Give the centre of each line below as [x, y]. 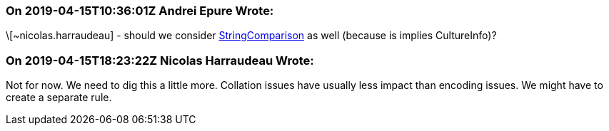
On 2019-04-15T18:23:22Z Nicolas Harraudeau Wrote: [160, 60]
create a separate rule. [59, 98]
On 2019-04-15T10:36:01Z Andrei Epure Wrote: [140, 11]
